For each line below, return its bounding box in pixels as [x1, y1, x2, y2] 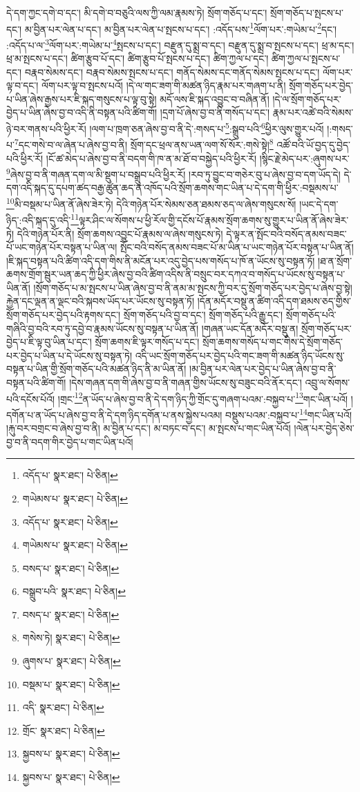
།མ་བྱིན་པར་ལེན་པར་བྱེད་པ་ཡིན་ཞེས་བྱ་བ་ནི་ [189, 361, 337, 376]
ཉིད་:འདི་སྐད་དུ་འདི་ [6, 212, 71, 227]
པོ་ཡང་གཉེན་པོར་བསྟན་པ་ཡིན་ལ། [6, 240, 117, 254]
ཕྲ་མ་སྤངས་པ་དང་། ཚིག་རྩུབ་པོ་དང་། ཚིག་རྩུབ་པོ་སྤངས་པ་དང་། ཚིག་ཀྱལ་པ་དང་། [6, 51, 269, 66]
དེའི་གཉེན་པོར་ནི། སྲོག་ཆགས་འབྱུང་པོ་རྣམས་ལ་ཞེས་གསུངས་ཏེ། [17, 226, 223, 241]
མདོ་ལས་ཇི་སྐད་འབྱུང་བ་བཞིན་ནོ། [160, 91, 269, 106]
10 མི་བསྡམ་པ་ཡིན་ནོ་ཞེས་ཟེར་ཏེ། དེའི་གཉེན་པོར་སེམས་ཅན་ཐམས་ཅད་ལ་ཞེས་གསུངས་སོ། [6, 195, 296, 211]
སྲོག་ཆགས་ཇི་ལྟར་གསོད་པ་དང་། [95, 334, 200, 349]
